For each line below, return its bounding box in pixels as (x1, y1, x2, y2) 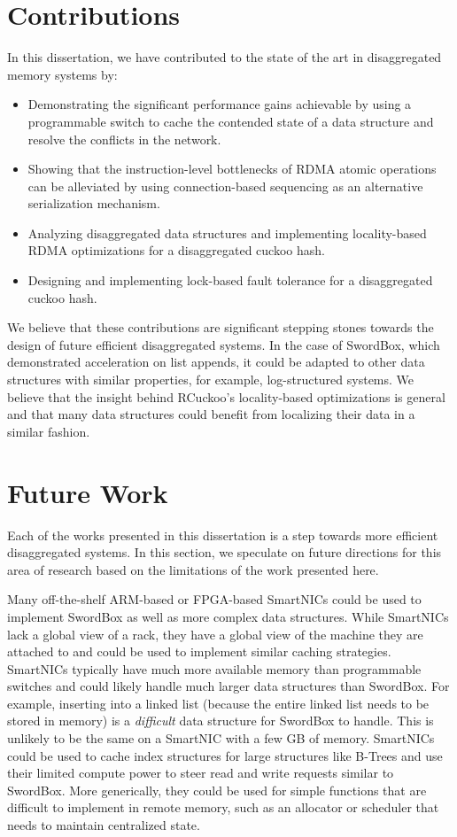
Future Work (7, 474, 168, 510)
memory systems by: (7, 65, 118, 83)
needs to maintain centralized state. (7, 816, 200, 834)
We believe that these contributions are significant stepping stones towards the (7, 318, 434, 337)
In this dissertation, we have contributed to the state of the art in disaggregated (7, 48, 442, 66)
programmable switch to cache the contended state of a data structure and (27, 112, 434, 130)
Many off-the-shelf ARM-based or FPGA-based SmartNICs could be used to (7, 590, 422, 608)
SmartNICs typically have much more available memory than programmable (7, 659, 422, 678)
